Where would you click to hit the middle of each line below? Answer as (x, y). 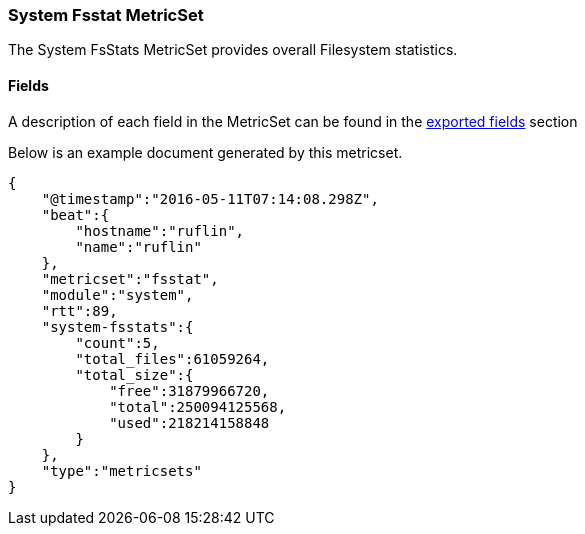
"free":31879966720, (189, 390)
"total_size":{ (134, 374)
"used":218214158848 (189, 422)
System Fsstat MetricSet (106, 15)
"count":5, (117, 342)
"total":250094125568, (198, 406)
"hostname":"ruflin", (160, 230)
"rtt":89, (79, 310)
